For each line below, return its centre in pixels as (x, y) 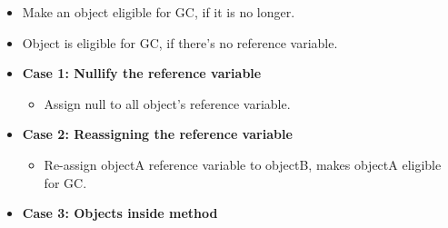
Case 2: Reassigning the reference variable (157, 134)
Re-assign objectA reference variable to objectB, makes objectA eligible (243, 164)
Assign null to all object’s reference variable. (167, 103)
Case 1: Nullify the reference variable (142, 73)
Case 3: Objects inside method (120, 213)
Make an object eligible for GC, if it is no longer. (159, 12)
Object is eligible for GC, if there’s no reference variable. (180, 42)
